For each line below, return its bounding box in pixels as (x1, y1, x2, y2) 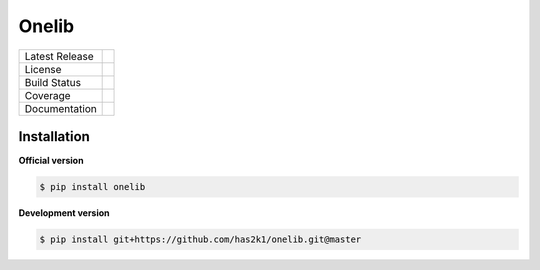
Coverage (24, 88, 71, 102)
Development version (18, 207, 110, 219)
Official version (18, 155, 84, 167)
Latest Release (24, 49, 94, 63)
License (24, 62, 62, 76)
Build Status (24, 75, 82, 89)
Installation (18, 128, 90, 145)
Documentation (24, 101, 97, 115)
